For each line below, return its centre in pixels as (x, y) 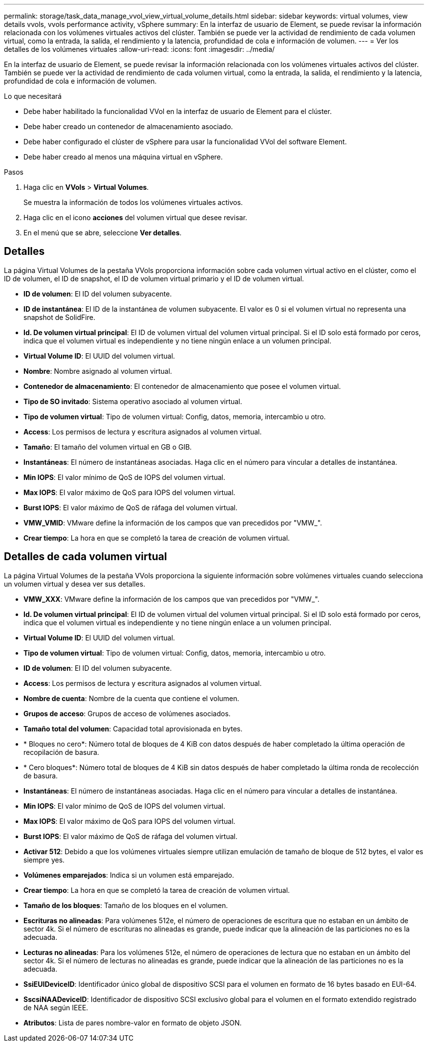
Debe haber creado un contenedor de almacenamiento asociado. (128, 126)
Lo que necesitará (33, 96)
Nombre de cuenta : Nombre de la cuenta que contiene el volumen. (131, 698)
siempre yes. (44, 860)
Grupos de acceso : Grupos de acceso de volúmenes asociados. (127, 713)
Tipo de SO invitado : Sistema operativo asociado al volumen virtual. (133, 401)
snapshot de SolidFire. (59, 317)
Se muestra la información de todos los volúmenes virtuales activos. (133, 202)
